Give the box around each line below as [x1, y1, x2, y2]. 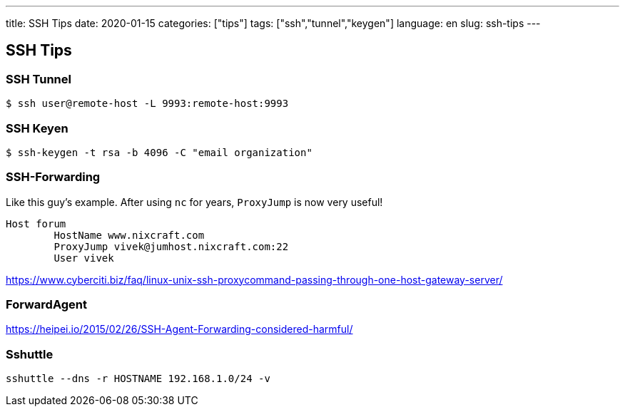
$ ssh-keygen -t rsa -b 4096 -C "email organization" [6, 146, 312, 158]
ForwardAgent [6, 297, 87, 312]
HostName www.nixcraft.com [54, 229, 205, 241]
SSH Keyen [6, 120, 68, 135]
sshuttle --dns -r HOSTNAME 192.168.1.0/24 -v [6, 373, 270, 385]
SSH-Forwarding [6, 170, 101, 185]
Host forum [6, 217, 66, 230]
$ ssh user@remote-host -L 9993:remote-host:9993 [6, 98, 289, 110]
